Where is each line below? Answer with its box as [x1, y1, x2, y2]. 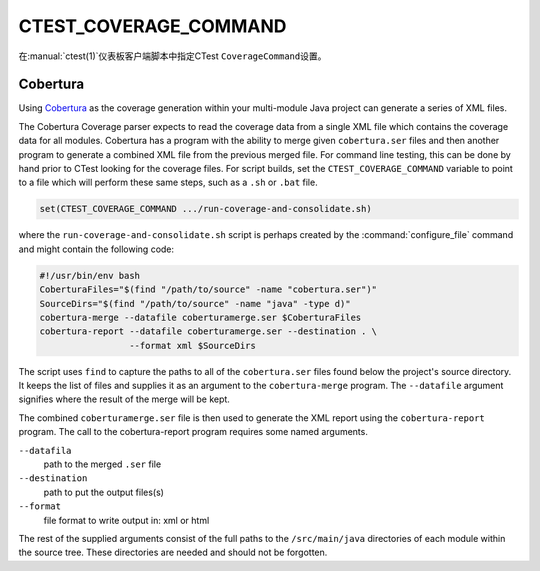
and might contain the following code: [18, 243, 175, 255]
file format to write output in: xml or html [43, 514, 210, 526]
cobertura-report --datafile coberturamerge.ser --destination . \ [39, 326, 378, 337]
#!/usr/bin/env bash [39, 270, 140, 281]
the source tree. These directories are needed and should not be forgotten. [18, 546, 328, 559]
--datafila [18, 445, 72, 456]
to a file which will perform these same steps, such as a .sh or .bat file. [18, 176, 319, 189]
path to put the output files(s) [43, 486, 165, 498]
